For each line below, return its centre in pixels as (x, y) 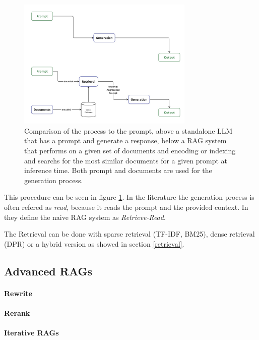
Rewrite (18, 293)
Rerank (17, 313)
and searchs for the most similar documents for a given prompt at (126, 160)
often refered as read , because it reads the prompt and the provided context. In (126, 207)
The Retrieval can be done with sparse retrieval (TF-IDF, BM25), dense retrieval (129, 234)
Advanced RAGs (48, 271)
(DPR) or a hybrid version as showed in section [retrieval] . (94, 243)
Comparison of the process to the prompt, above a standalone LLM (128, 130)
